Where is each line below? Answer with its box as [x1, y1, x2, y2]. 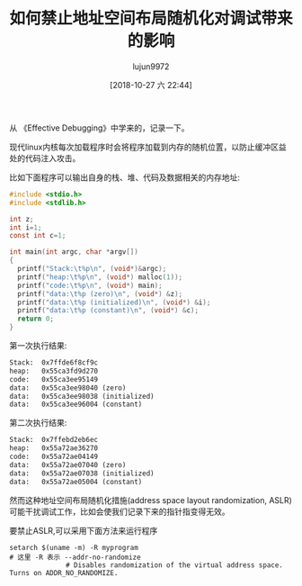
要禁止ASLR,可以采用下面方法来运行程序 [9, 525, 158, 536]
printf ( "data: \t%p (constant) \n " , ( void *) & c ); [17, 306, 200, 315]
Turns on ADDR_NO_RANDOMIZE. [9, 568, 119, 577]
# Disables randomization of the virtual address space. [66, 560, 283, 570]
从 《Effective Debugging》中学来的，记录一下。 [9, 122, 191, 133]
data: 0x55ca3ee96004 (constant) [9, 400, 143, 410]
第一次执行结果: [9, 340, 67, 351]
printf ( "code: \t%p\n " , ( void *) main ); [17, 281, 164, 290]
